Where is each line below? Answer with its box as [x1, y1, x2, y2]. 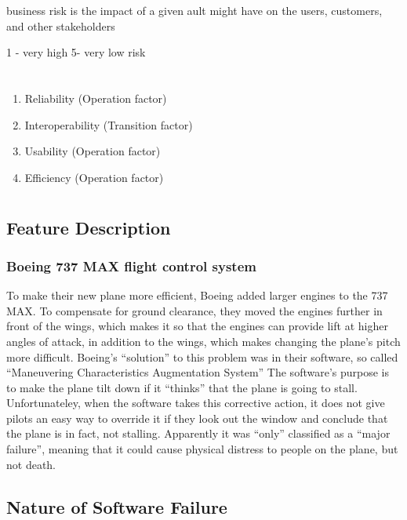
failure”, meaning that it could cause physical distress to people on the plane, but [6, 441, 398, 457]
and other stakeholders [6, 17, 115, 34]
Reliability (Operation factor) [24, 89, 167, 106]
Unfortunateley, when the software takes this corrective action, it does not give [6, 395, 385, 411]
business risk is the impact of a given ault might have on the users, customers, [6, 2, 383, 18]
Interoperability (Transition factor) [24, 116, 193, 133]
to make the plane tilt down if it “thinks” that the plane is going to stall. [6, 379, 358, 395]
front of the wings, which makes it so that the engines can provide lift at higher [6, 318, 388, 334]
